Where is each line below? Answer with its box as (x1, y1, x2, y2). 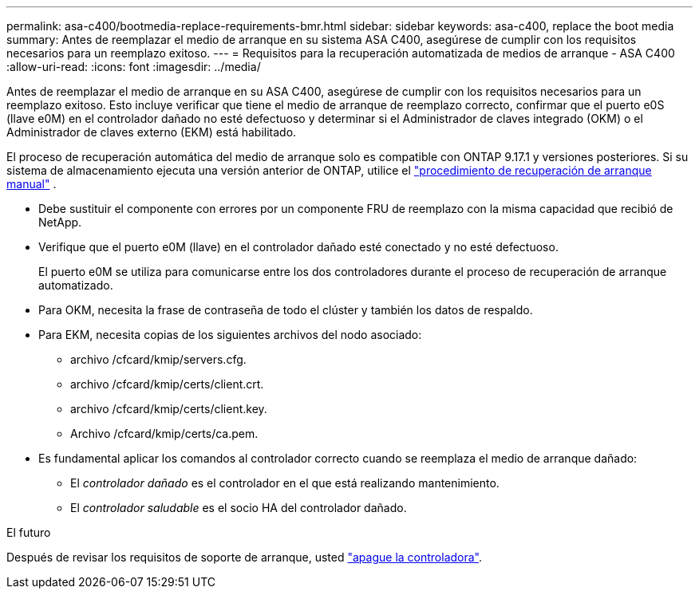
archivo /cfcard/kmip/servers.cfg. (70, 353, 247, 366)
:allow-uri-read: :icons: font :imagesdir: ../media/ (6, 60, 261, 73)
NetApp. (38, 215, 82, 229)
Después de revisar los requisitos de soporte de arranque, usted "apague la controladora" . (6, 550, 483, 564)
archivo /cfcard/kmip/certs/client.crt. (70, 377, 264, 391)
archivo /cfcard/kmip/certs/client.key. (70, 402, 267, 416)
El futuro (6, 526, 51, 539)
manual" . (6, 177, 57, 191)
